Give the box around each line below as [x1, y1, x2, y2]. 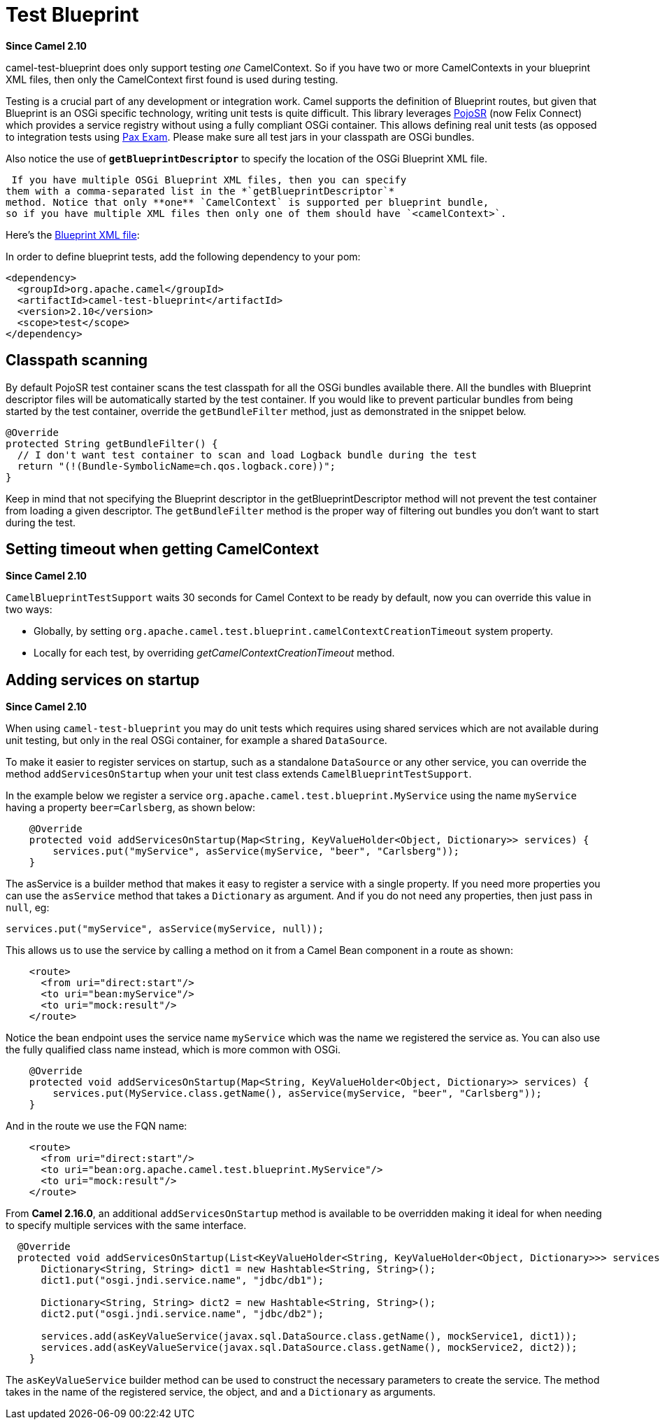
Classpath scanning [6, 351, 148, 370]
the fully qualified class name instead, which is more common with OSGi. [6, 1044, 341, 1056]
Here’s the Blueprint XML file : [6, 228, 140, 241]
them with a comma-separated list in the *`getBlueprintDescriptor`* [6, 185, 395, 197]
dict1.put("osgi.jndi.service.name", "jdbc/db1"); [41, 1275, 324, 1286]
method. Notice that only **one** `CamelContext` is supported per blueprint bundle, [6, 196, 489, 208]
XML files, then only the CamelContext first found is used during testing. [6, 73, 338, 85]
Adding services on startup [6, 671, 200, 689]
